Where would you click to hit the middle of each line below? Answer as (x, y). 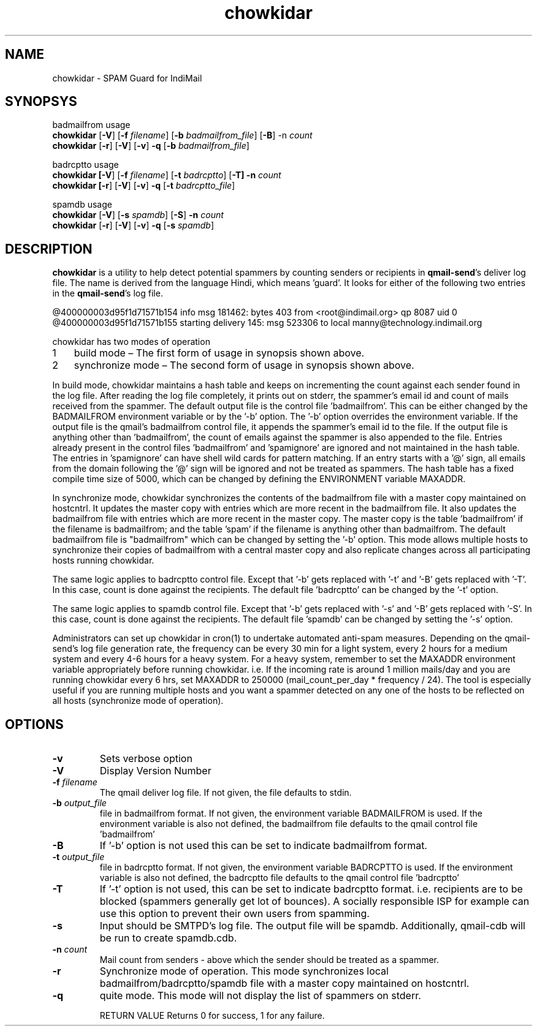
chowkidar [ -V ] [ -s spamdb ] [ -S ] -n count (138, 215)
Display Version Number (155, 771)
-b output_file (79, 803)
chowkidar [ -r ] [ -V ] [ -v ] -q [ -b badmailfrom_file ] (151, 146)
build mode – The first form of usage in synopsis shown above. (219, 353)
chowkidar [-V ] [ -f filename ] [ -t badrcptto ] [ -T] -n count (167, 175)
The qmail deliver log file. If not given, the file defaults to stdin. (226, 793)
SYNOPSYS (41, 102)
